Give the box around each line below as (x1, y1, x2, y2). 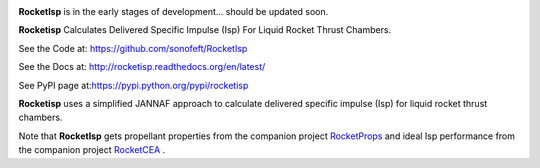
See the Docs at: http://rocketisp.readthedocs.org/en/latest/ (18, 61, 266, 73)
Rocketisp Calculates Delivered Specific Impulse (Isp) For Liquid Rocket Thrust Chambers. (18, 24, 392, 36)
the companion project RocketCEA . (18, 144, 166, 156)
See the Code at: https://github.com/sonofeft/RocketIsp (18, 42, 248, 54)
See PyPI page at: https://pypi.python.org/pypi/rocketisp (18, 79, 249, 91)
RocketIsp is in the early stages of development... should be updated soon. (18, 6, 329, 17)
